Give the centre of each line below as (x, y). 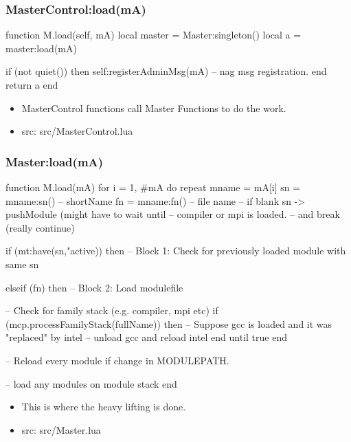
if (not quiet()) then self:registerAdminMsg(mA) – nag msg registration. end (166, 71)
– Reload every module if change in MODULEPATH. (117, 360)
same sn (22, 264)
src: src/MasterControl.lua (77, 131)
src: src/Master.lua (61, 429)
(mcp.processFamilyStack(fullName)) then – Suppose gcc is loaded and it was (169, 323)
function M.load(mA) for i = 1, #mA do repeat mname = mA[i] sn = (153, 187)
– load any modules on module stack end (91, 383)
